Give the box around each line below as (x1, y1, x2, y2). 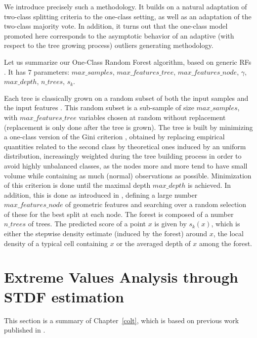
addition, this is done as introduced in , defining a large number (4, 189, 198, 200)
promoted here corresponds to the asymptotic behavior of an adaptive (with (4, 30, 234, 41)
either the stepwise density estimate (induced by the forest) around (4, 228, 208, 239)
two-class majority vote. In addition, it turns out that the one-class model (4, 21, 228, 31)
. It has (4, 66, 26, 77)
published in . (4, 325, 45, 335)
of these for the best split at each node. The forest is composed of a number (4, 209, 234, 219)
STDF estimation (4, 286, 124, 306)
